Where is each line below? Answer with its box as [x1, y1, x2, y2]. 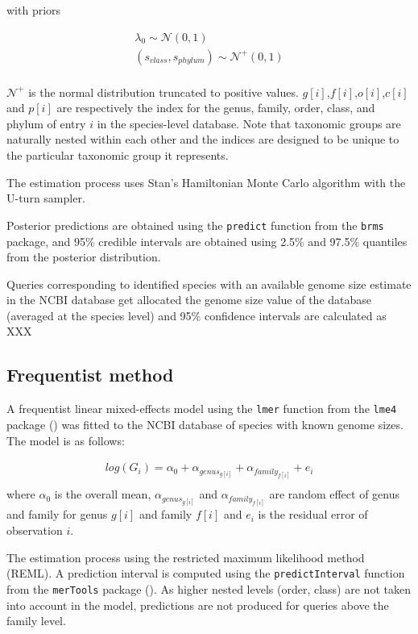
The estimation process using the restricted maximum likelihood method [6, 548, 365, 565]
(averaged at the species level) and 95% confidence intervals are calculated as [6, 307, 387, 323]
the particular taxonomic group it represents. [6, 147, 229, 164]
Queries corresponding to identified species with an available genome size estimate [6, 275, 412, 292]
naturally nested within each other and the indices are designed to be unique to [6, 131, 399, 148]
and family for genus [6, 506, 108, 523]
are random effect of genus [269, 486, 400, 503]
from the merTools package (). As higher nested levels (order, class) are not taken [6, 580, 411, 597]
